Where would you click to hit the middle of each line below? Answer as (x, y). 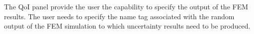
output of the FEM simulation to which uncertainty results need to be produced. (127, 26)
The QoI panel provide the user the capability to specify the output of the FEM (126, 6)
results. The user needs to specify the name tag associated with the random (119, 16)
